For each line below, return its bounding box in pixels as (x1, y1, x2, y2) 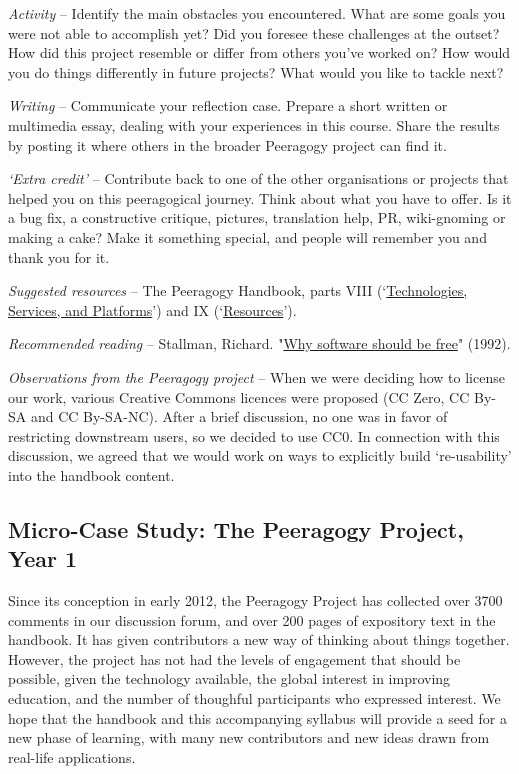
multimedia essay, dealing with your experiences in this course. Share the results (8, 114, 500, 135)
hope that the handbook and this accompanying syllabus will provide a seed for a (8, 707, 507, 728)
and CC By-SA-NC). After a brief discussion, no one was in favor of (30, 406, 448, 427)
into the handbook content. (8, 464, 175, 485)
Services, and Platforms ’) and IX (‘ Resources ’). (8, 299, 297, 320)
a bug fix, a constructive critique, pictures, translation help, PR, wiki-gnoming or (8, 207, 506, 228)
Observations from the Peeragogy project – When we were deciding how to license (8, 366, 505, 387)
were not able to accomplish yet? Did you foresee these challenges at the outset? (8, 22, 500, 43)
